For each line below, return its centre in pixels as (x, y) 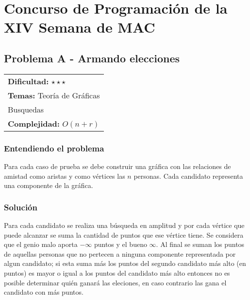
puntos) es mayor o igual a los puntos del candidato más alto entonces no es (117, 272)
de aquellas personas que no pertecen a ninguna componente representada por (120, 253)
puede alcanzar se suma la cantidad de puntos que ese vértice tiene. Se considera (124, 234)
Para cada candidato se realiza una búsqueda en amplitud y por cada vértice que (124, 225)
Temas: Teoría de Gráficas (54, 95)
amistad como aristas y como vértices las (65, 176)
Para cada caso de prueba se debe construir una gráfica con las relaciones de (117, 166)
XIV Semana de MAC (80, 27)
